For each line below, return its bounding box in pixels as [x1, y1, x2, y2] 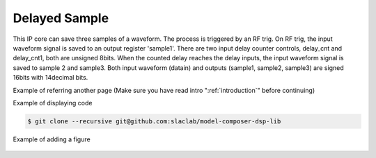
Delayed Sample [13, 10, 109, 26]
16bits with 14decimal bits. [13, 73, 88, 82]
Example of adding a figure [13, 135, 91, 143]
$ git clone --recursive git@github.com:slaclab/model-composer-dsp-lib [27, 117, 281, 125]
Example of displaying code [13, 98, 93, 107]
